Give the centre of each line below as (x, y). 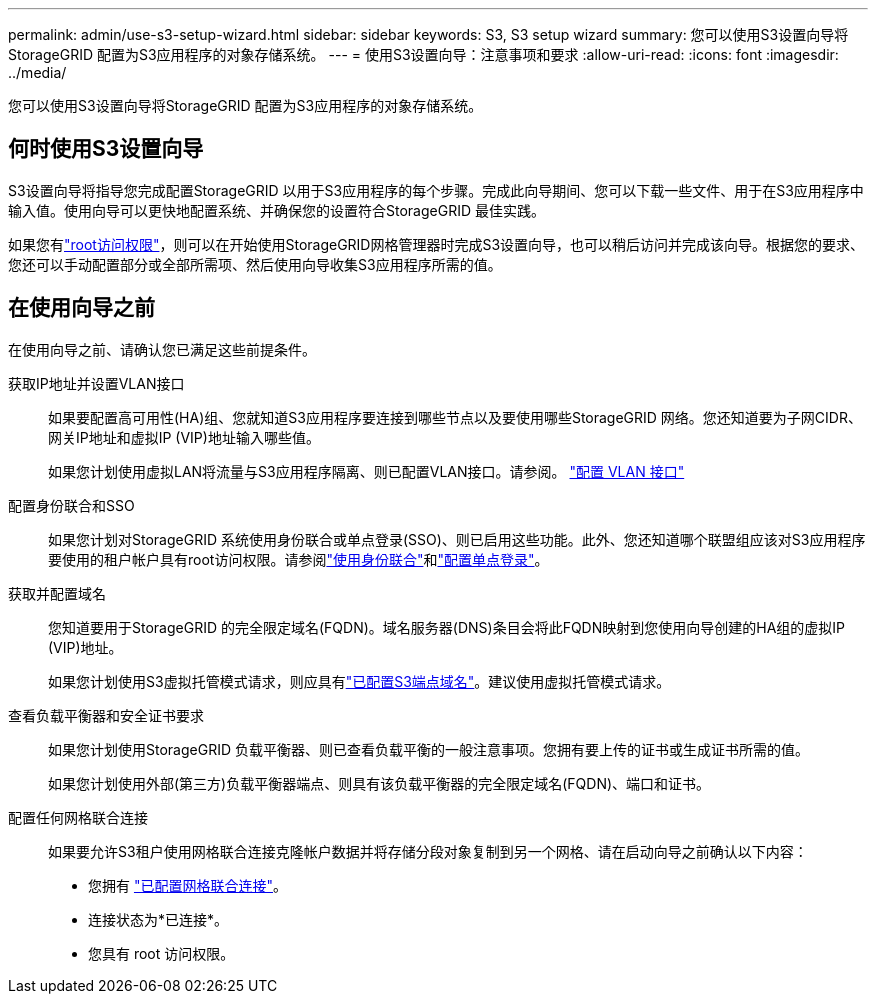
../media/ (37, 72)
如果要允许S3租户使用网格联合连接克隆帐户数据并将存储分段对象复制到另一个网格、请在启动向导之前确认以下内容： (428, 851)
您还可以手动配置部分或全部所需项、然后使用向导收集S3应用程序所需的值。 (255, 264)
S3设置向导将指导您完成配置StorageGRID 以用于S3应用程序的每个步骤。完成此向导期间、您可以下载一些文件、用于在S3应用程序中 (436, 190)
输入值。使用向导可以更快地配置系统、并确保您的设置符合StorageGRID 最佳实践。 (276, 210)
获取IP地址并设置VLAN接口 (96, 383)
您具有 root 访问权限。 (161, 953)
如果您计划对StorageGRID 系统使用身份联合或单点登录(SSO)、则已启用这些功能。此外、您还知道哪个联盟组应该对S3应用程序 (457, 539)
